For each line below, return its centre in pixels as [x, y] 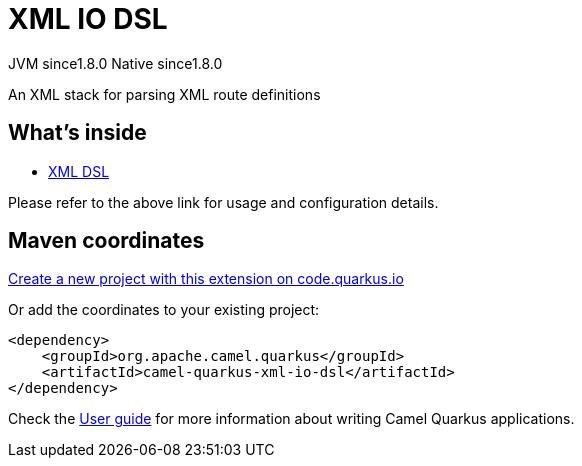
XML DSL [79, 171]
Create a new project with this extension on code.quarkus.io [206, 279]
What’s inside [77, 133]
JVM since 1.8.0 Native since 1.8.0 [115, 63]
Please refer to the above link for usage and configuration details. [223, 202]
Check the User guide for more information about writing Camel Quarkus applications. [291, 419]
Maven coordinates [106, 241]
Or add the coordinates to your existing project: [164, 310]
